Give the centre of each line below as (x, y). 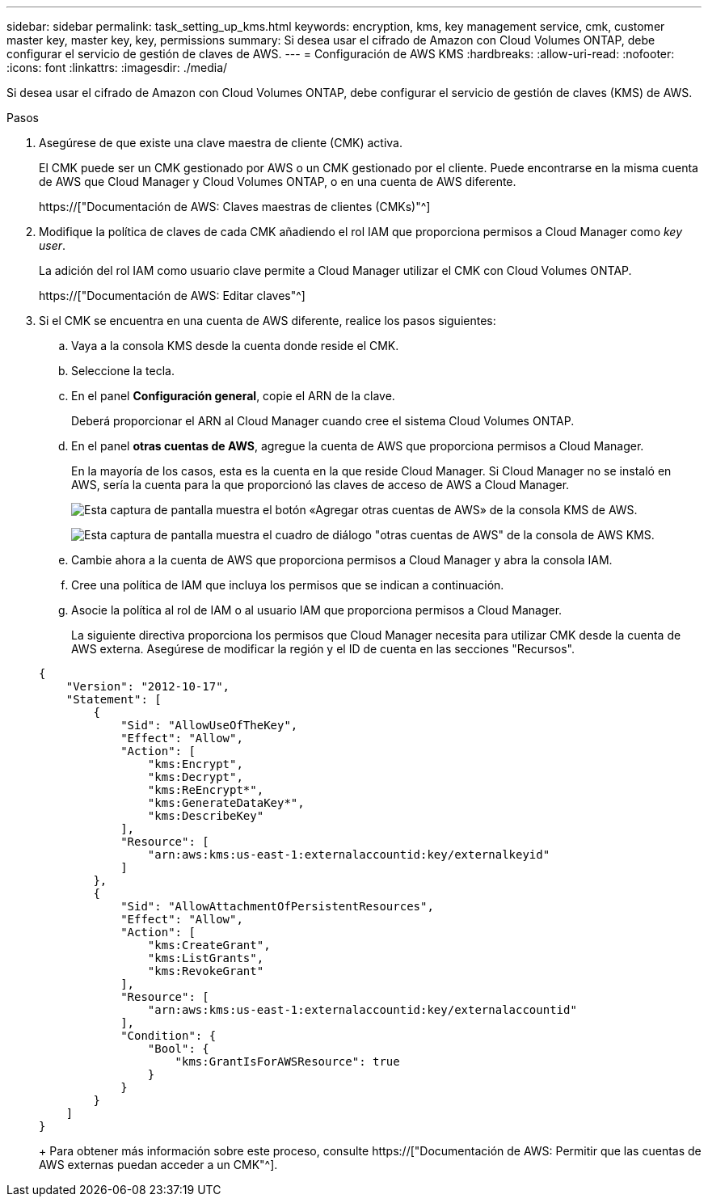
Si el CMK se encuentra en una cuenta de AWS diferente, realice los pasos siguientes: (268, 321)
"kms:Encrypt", (195, 764)
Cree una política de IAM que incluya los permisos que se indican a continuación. (288, 585)
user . (53, 245)
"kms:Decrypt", (195, 777)
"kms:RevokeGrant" (206, 971)
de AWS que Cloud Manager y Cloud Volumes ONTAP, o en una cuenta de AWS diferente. (278, 182)
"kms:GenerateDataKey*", (226, 803)
